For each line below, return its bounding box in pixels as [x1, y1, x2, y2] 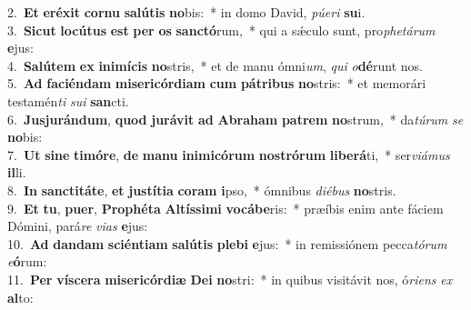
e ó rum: [7, 252, 47, 271]
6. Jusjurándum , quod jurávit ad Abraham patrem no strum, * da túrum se [7, 109, 464, 128]
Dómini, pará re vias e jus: [7, 216, 148, 235]
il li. [7, 163, 26, 182]
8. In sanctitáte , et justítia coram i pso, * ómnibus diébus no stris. [7, 180, 396, 199]
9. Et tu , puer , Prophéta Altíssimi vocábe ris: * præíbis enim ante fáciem [7, 198, 444, 217]
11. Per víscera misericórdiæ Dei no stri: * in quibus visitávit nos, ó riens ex [7, 269, 453, 288]
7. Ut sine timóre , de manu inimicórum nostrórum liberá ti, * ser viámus [7, 145, 450, 164]
